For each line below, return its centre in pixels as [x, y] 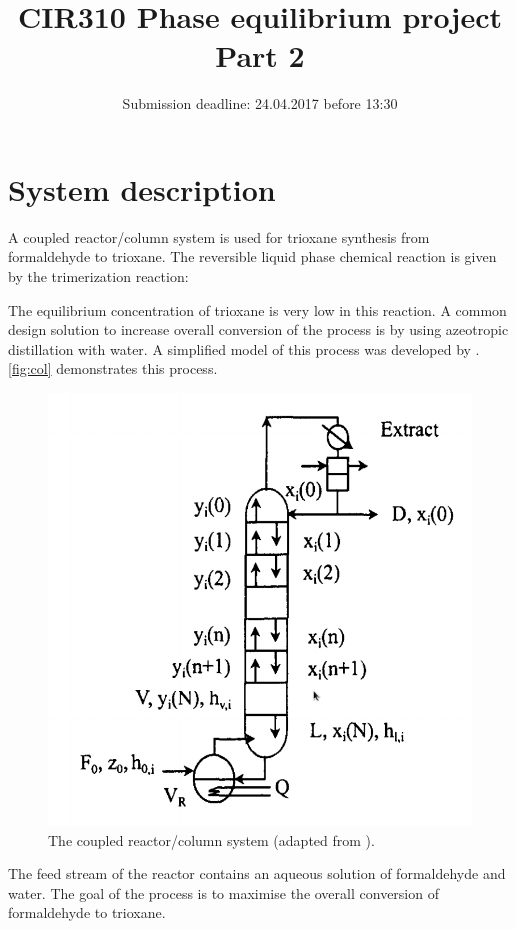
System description [142, 188]
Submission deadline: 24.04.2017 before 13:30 [260, 103]
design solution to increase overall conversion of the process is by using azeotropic [258, 329]
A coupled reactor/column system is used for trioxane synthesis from [219, 236]
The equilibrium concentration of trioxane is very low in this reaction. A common [257, 309]
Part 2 [260, 55]
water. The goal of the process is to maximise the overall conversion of [223, 892]
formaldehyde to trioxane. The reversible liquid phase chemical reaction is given [252, 256]
